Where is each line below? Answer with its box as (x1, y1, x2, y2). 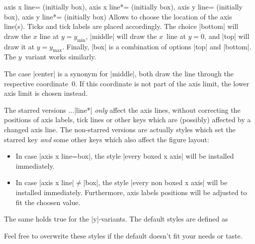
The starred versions (4, 104, 66, 115)
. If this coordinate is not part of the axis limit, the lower (75, 78, 250, 88)
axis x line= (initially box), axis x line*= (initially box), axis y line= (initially (4, 1, 243, 11)
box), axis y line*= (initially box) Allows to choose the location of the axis (4, 11, 232, 21)
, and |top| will (204, 30, 250, 41)
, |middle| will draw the (85, 30, 157, 41)
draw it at (4, 41, 35, 51)
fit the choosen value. (15, 197, 81, 207)
